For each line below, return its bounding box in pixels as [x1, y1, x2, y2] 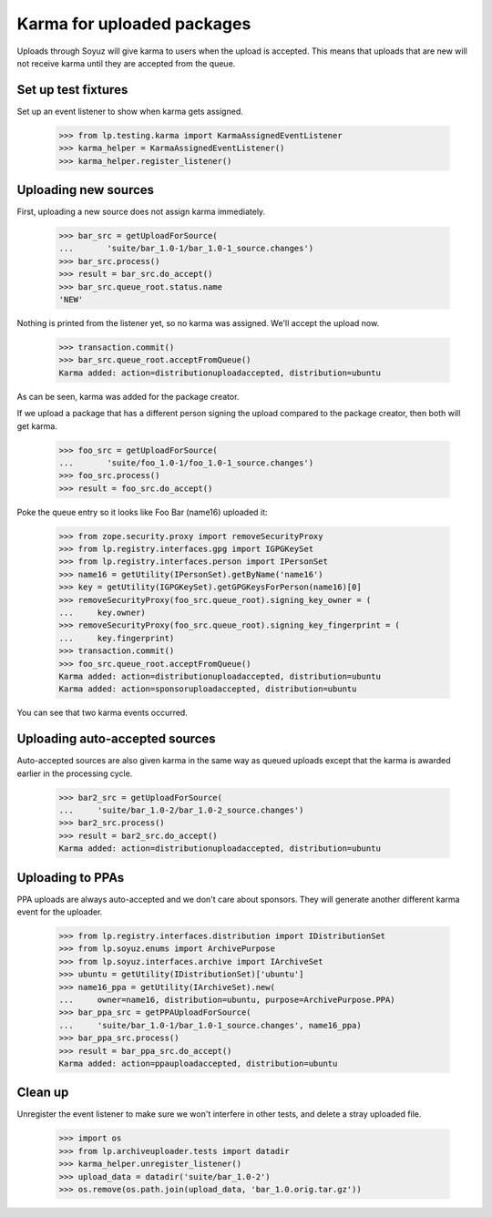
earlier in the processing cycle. [16, 768, 133, 779]
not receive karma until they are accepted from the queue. [16, 57, 236, 68]
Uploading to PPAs [16, 870, 125, 885]
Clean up [16, 1085, 69, 1100]
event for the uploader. [16, 906, 103, 917]
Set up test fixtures [16, 82, 128, 97]
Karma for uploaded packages [16, 14, 251, 34]
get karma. [16, 420, 58, 432]
